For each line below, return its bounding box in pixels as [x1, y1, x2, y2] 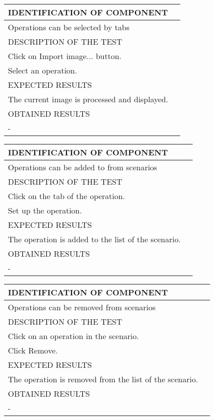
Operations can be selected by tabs [8, 21, 130, 33]
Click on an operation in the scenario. [8, 330, 139, 342]
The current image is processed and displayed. [8, 93, 168, 105]
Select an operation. [8, 65, 77, 76]
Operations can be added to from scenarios [8, 161, 157, 173]
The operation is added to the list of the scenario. [8, 233, 181, 245]
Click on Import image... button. [8, 50, 122, 62]
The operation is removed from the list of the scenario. [8, 373, 198, 385]
